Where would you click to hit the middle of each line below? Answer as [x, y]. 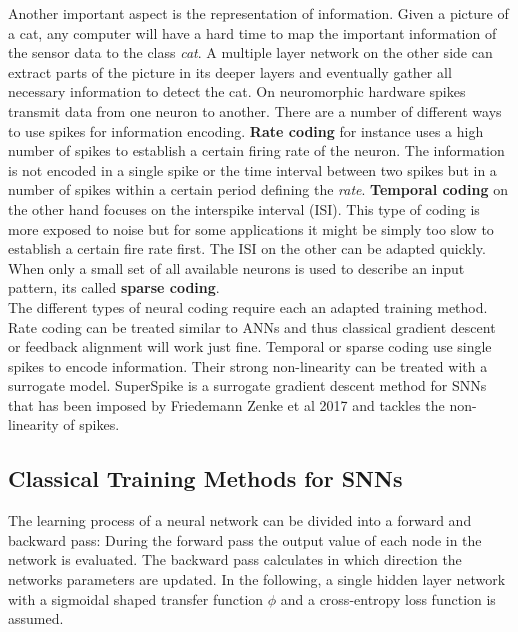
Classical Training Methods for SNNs [205, 478]
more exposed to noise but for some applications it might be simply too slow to [251, 228]
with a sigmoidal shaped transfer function [136, 598]
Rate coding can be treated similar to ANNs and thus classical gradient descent [252, 326]
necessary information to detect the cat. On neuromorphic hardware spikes [237, 91]
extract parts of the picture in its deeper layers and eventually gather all [230, 71]
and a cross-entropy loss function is [388, 598]
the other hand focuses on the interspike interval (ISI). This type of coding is [244, 208]
